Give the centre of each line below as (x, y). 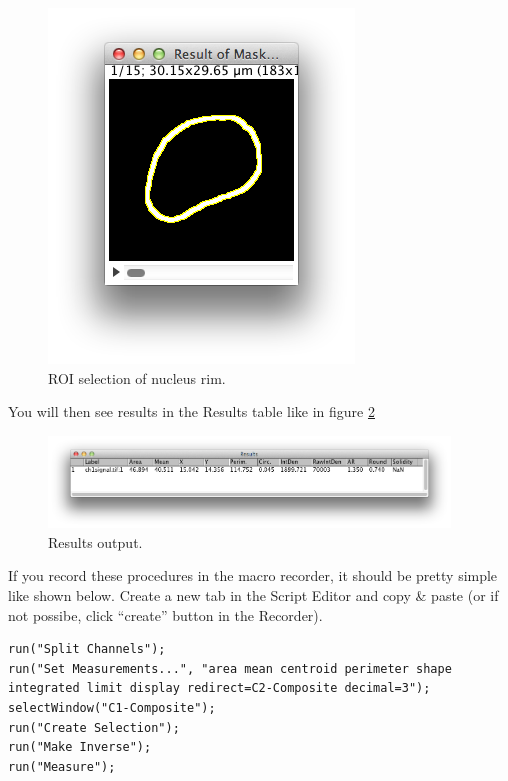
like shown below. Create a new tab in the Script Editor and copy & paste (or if (253, 595)
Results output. (95, 541)
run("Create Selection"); (94, 727)
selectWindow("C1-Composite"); (112, 708)
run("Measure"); (62, 766)
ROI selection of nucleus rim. (137, 377)
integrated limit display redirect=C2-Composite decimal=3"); (219, 688)
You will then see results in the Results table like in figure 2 (191, 411)
